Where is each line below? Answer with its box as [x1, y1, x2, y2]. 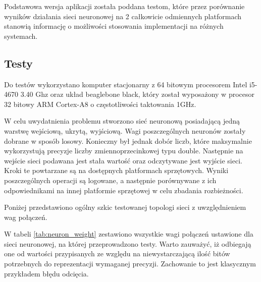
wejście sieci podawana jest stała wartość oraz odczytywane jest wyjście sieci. [4, 155, 242, 165]
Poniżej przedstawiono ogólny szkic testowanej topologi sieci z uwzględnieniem [4, 202, 246, 212]
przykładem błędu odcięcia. [4, 268, 89, 278]
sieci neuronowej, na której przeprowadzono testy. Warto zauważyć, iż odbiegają [4, 238, 251, 249]
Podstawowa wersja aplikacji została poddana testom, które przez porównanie [4, 1, 245, 11]
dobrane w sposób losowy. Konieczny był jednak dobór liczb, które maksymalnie [4, 135, 252, 146]
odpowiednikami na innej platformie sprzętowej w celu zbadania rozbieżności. [4, 185, 243, 195]
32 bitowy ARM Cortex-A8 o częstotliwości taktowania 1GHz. [4, 98, 196, 109]
